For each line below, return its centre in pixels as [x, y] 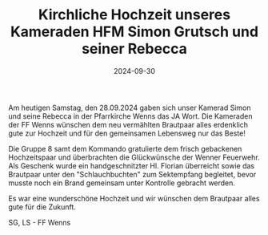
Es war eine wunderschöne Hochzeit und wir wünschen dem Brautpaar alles [134, 198]
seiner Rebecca [134, 49]
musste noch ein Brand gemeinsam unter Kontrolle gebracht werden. [122, 183]
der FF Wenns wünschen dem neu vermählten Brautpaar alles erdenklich [128, 124]
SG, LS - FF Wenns [40, 222]
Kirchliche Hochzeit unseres [134, 15]
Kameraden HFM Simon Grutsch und [134, 32]
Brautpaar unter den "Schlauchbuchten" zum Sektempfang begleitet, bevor [132, 174]
